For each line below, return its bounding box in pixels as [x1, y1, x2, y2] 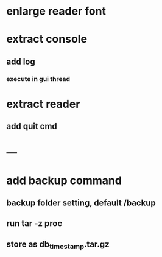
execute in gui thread [6, 74, 71, 83]
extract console [6, 32, 87, 46]
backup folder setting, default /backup [6, 198, 157, 208]
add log [6, 56, 35, 66]
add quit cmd [6, 121, 58, 132]
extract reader [6, 97, 80, 111]
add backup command [6, 174, 122, 187]
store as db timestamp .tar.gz [6, 239, 110, 251]
